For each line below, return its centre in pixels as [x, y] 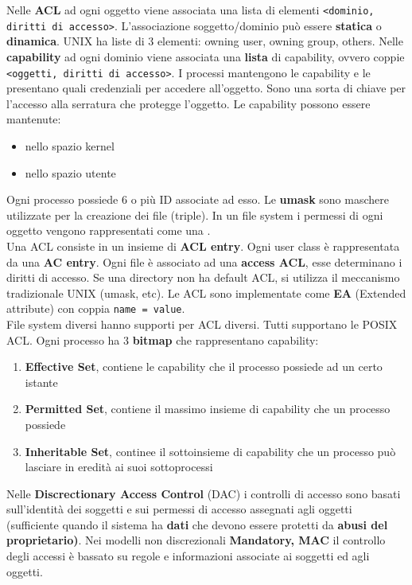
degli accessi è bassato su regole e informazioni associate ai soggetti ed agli [188, 556]
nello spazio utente [70, 172]
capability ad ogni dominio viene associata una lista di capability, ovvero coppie [206, 56]
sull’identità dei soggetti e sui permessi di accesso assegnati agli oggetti [179, 509]
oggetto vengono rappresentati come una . [109, 230]
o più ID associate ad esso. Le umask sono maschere [260, 199]
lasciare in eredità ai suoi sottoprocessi [119, 467]
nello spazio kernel [70, 145]
